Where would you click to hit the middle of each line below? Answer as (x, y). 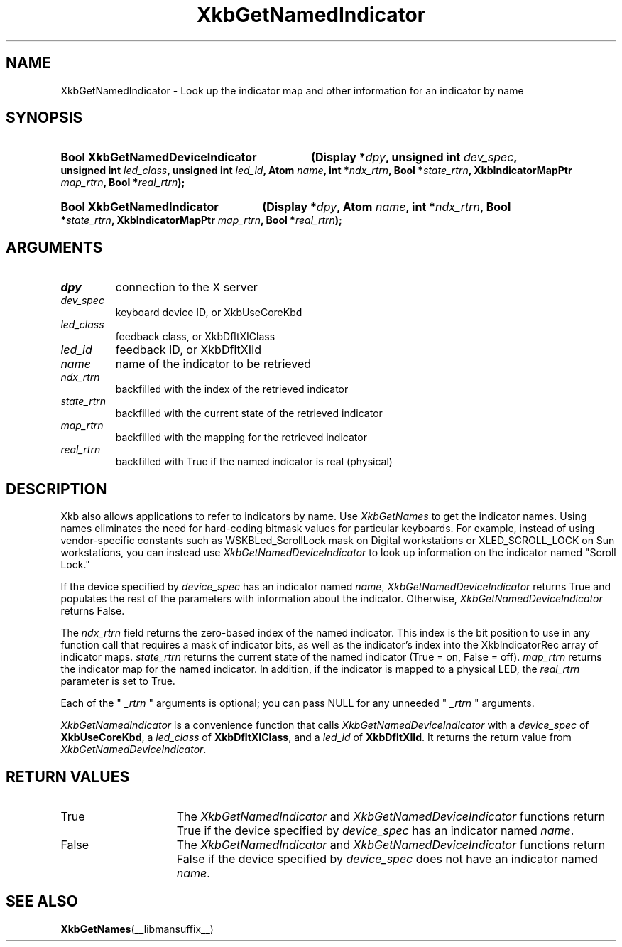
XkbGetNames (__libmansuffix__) (137, 929)
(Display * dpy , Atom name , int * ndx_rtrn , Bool (387, 207)
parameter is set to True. (118, 681)
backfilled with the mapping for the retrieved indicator (241, 438)
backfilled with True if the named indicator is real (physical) (254, 462)
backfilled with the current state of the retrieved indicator (249, 413)
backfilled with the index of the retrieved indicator (232, 389)
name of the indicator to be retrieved (213, 364)
